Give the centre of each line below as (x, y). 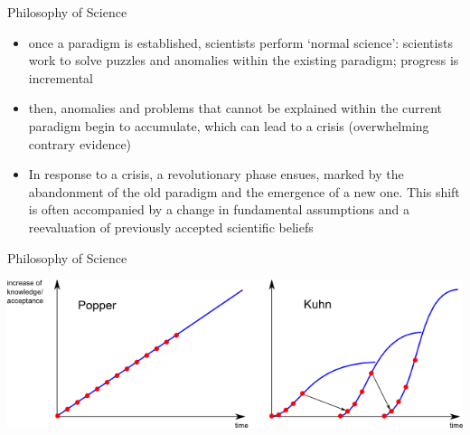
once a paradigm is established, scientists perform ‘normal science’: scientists (240, 42)
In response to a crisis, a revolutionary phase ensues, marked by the (216, 174)
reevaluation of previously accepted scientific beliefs (171, 227)
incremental (61, 77)
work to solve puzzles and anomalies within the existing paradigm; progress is (244, 60)
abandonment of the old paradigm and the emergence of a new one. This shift (244, 191)
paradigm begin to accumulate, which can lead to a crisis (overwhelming (229, 125)
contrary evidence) (80, 143)
